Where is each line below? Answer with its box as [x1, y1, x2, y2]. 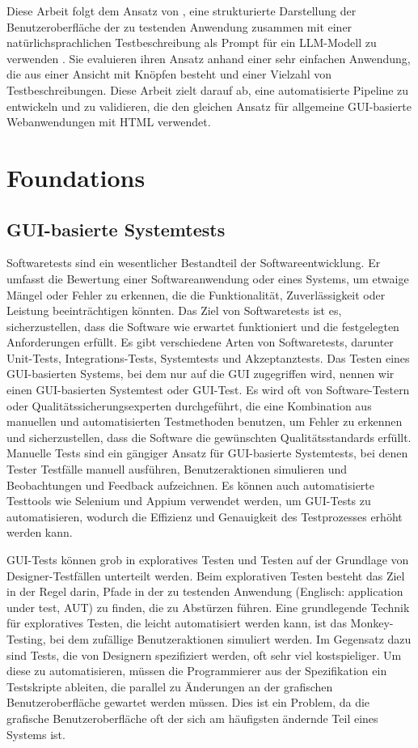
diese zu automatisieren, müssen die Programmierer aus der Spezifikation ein [6, 662, 387, 679]
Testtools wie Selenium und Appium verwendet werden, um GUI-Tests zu [6, 492, 371, 509]
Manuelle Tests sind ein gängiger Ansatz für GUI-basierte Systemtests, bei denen [6, 444, 408, 461]
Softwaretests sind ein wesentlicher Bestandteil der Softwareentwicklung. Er [6, 254, 381, 271]
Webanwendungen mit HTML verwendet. [6, 113, 211, 130]
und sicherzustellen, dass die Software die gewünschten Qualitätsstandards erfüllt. [6, 428, 412, 445]
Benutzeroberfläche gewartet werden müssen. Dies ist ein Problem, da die [6, 694, 370, 711]
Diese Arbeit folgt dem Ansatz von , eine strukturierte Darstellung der [6, 2, 357, 19]
